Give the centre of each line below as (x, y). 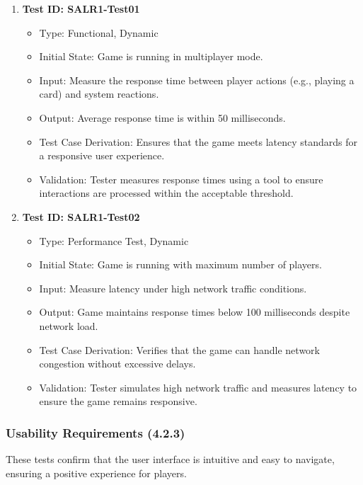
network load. (69, 325)
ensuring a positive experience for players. (96, 473)
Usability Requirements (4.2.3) (96, 432)
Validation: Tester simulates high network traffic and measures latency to (198, 387)
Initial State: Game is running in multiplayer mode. (151, 56)
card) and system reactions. (99, 94)
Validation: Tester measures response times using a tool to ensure (181, 179)
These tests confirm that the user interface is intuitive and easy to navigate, (170, 459)
